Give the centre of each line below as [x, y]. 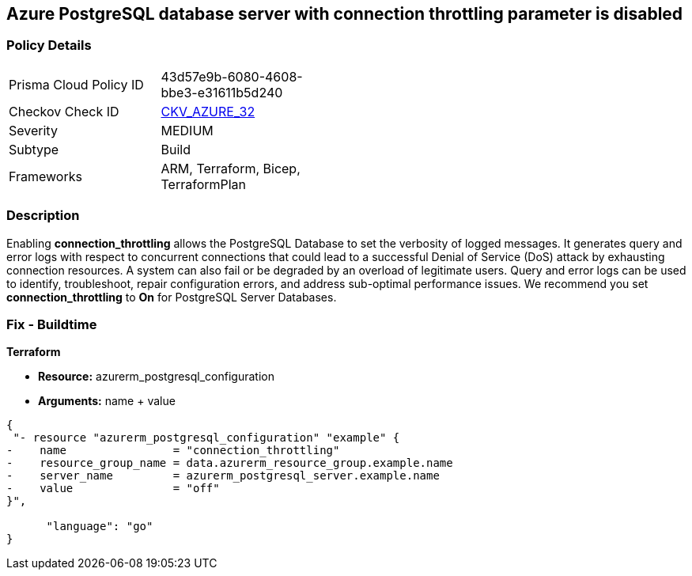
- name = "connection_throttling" [173, 451]
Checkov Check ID [64, 111]
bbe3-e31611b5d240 [222, 92]
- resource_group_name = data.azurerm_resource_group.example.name [230, 463]
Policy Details [49, 45]
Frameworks [45, 176]
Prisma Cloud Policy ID [76, 84]
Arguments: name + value [107, 401]
